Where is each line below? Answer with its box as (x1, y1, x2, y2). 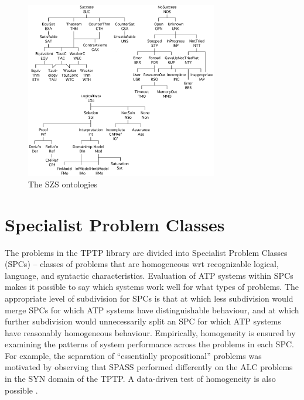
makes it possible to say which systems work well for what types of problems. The (5, 281, 299, 293)
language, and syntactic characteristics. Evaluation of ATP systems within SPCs (5, 269, 293, 281)
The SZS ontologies (28, 177, 97, 190)
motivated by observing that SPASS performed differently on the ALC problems (5, 361, 293, 373)
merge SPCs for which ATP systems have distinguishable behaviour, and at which (5, 303, 299, 316)
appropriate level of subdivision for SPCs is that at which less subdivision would (5, 292, 293, 304)
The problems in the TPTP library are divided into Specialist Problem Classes (5, 246, 288, 258)
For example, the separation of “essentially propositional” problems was (5, 349, 262, 361)
